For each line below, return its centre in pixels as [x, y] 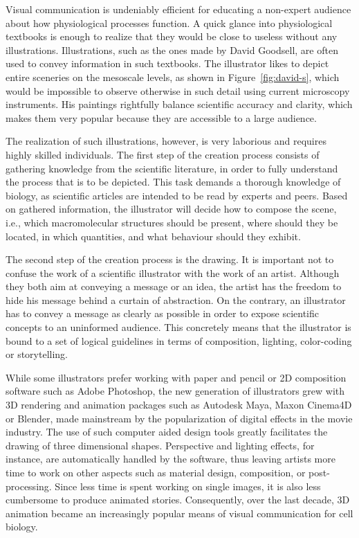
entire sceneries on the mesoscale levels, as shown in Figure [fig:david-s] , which [173, 77]
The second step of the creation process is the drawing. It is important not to [170, 259]
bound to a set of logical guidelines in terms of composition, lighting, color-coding [179, 340]
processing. [29, 486]
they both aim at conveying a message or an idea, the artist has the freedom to [174, 286]
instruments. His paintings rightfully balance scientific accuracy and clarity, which [179, 104]
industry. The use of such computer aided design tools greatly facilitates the [167, 432]
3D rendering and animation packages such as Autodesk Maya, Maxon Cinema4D [179, 405]
